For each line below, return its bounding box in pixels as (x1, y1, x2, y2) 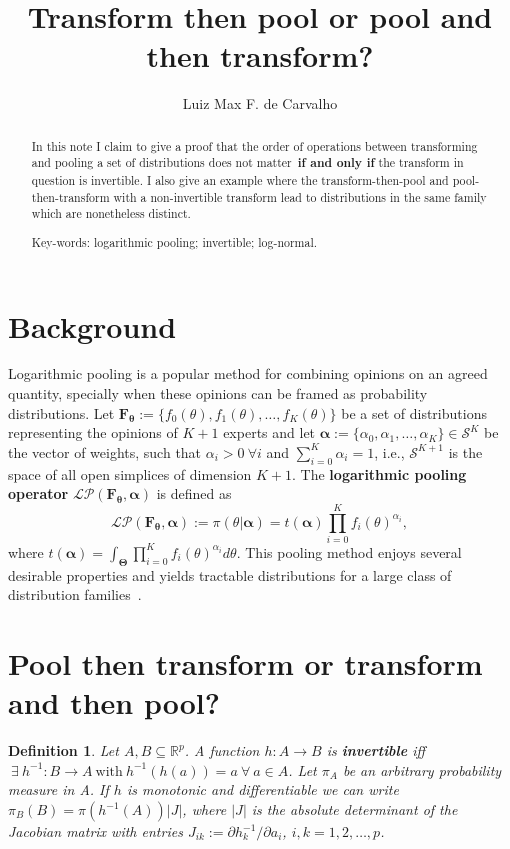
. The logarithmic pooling (292, 463, 467, 484)
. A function (184, 740, 260, 761)
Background (8, 305, 177, 346)
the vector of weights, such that (8, 441, 202, 462)
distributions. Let (8, 402, 115, 423)
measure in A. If (8, 779, 109, 800)
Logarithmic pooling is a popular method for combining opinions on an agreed (8, 363, 488, 384)
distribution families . (8, 584, 142, 605)
